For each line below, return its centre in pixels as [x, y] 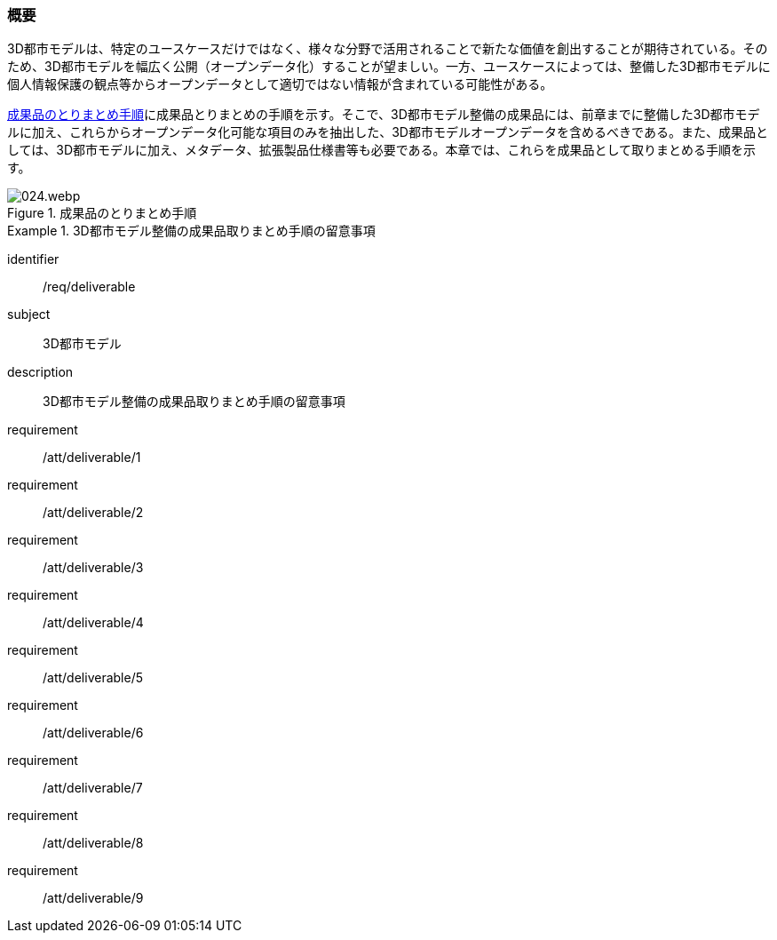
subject [29, 315]
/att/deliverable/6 [93, 733]
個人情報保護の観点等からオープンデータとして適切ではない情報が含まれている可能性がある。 [280, 84]
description [40, 372]
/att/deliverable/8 [93, 843]
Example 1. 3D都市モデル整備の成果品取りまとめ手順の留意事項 [191, 231]
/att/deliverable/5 [93, 678]
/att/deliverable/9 [93, 898]
